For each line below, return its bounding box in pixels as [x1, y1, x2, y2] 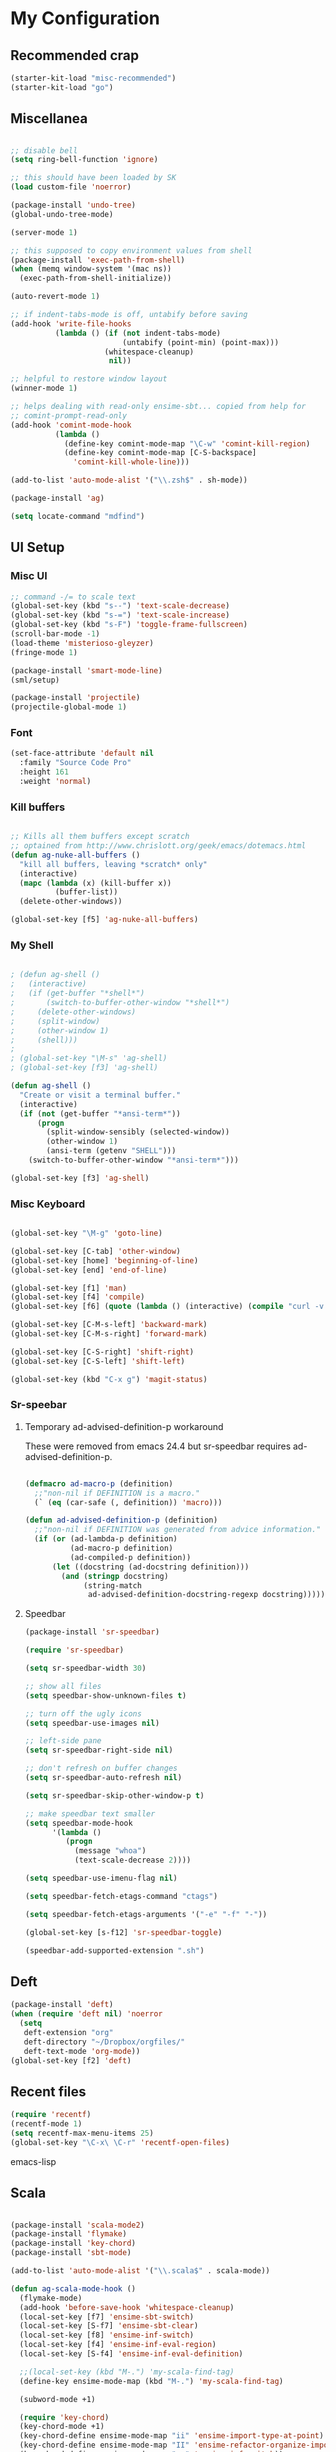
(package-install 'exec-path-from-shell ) [10, 255, 186, 265]
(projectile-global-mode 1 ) [10, 702, 128, 712]
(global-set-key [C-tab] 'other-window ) [10, 1246, 182, 1256]
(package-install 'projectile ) [10, 693, 141, 703]
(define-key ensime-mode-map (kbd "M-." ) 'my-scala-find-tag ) [19, 2376, 284, 2386]
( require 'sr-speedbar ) [24, 1645, 125, 1656]
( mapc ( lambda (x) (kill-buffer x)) [19, 878, 172, 888]
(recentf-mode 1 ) [10, 2119, 83, 2129]
